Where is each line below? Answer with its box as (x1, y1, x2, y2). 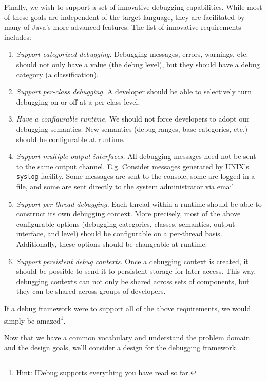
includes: (4, 31, 31, 42)
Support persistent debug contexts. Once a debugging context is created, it (16, 255, 249, 266)
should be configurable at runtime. (16, 133, 125, 144)
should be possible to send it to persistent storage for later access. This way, (16, 266, 256, 276)
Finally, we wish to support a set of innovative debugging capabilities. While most (4, 2, 262, 12)
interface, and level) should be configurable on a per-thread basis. (16, 228, 222, 239)
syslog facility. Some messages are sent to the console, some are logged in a (16, 171, 255, 182)
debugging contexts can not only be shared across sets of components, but (16, 275, 250, 286)
